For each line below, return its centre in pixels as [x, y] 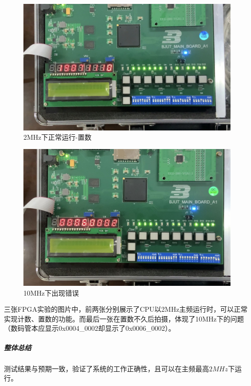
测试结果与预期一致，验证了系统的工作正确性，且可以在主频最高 [106, 368]
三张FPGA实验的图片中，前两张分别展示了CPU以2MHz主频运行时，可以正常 [126, 309]
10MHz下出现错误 [51, 292]
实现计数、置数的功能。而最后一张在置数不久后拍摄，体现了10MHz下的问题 [124, 318]
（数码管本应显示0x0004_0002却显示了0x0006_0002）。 [90, 328]
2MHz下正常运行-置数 [58, 137]
